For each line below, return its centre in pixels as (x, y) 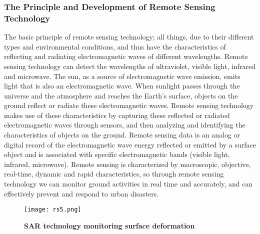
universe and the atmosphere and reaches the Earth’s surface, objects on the (121, 95)
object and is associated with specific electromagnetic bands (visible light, (117, 154)
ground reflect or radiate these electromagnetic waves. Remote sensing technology (129, 105)
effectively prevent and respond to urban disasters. (81, 193)
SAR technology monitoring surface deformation (109, 225)
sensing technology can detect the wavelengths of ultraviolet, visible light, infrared (130, 66)
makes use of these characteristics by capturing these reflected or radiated (117, 115)
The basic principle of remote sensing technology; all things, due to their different (129, 37)
